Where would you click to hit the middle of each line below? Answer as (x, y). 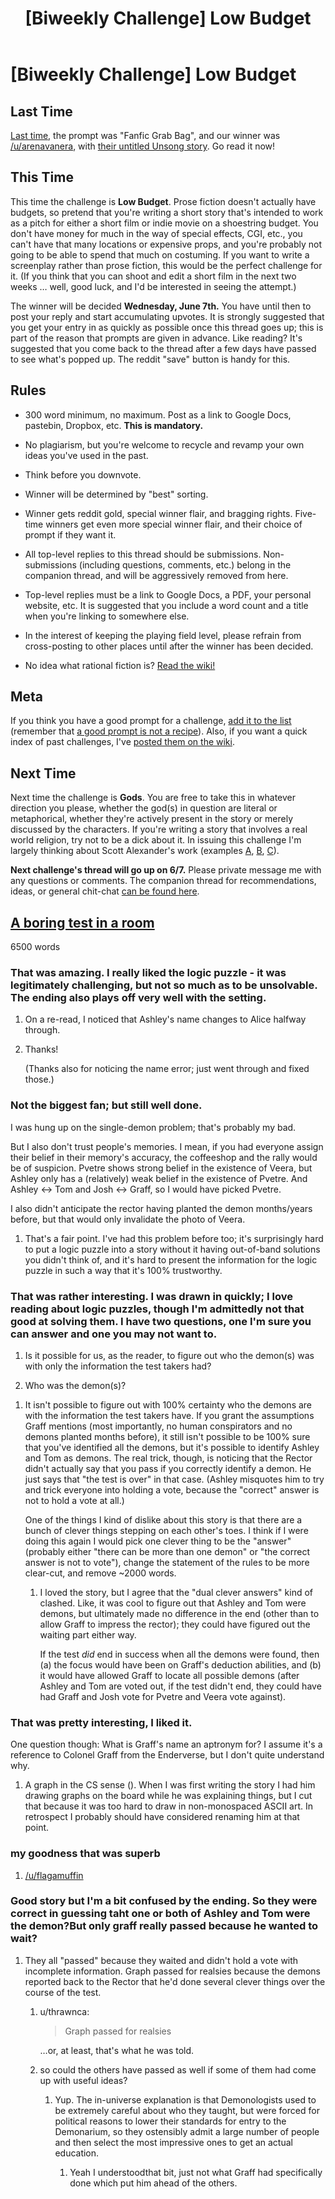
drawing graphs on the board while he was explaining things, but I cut (168, 1796)
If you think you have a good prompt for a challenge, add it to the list (151, 721)
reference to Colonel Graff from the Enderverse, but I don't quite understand (167, 1755)
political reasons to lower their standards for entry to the (170, 2121)
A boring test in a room (82, 922)
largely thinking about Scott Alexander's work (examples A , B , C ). (145, 851)
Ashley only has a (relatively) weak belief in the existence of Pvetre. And (159, 1178)
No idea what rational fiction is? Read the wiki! (120, 665)
